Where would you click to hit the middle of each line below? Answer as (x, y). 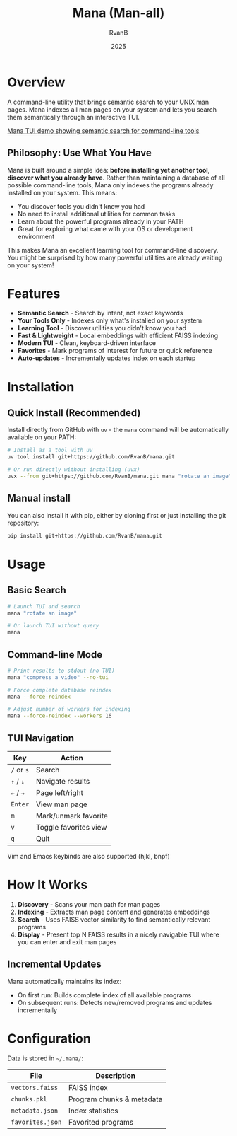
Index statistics (93, 1111)
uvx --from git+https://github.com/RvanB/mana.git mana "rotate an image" (120, 476)
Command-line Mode (55, 655)
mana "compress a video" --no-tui (58, 677)
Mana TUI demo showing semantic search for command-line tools (103, 131)
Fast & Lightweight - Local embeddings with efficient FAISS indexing (118, 336)
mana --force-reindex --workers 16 (60, 716)
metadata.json (35, 1111)
